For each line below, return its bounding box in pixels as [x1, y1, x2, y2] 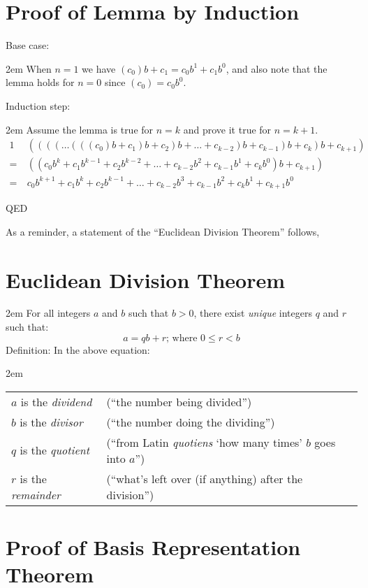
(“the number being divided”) [106, 393, 252, 410]
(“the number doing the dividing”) [106, 413, 275, 430]
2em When [6, 61, 52, 76]
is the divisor [20, 413, 83, 430]
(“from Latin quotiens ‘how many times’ [106, 433, 302, 450]
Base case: [6, 38, 50, 52]
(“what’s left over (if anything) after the [106, 470, 303, 487]
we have [82, 61, 116, 76]
